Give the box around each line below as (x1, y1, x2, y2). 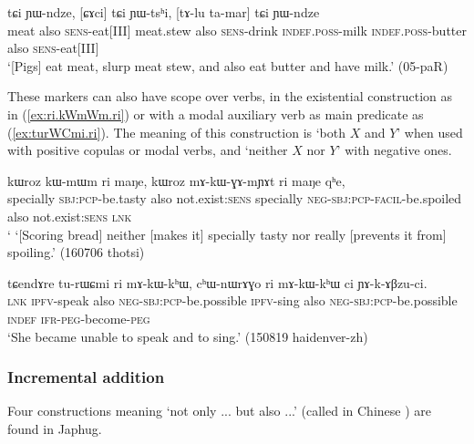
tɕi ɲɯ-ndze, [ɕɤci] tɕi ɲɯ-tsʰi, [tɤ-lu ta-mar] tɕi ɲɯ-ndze (7, 3, 320, 21)
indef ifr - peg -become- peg (7, 308, 150, 327)
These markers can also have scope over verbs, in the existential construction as (7, 87, 453, 106)
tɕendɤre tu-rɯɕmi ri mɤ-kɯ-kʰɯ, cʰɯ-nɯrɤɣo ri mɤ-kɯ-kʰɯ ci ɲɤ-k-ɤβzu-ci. (7, 273, 428, 292)
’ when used (397, 122, 463, 141)
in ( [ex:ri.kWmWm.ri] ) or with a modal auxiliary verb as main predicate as (7, 104, 424, 123)
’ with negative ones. (336, 140, 452, 160)
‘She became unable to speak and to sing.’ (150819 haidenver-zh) (7, 326, 368, 346)
